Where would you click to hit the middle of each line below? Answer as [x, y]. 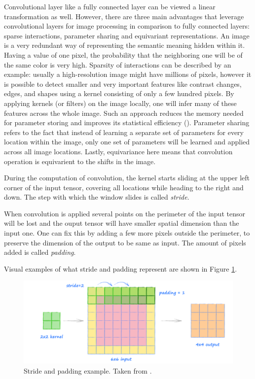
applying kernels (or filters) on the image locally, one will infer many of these [120, 103]
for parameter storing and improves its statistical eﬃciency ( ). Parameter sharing [127, 122]
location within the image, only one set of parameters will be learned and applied [127, 142]
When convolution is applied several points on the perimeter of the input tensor [125, 213]
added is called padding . [40, 252]
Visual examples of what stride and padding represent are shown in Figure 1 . [121, 268]
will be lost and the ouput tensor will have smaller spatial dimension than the [122, 223]
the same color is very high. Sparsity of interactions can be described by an [118, 64]
